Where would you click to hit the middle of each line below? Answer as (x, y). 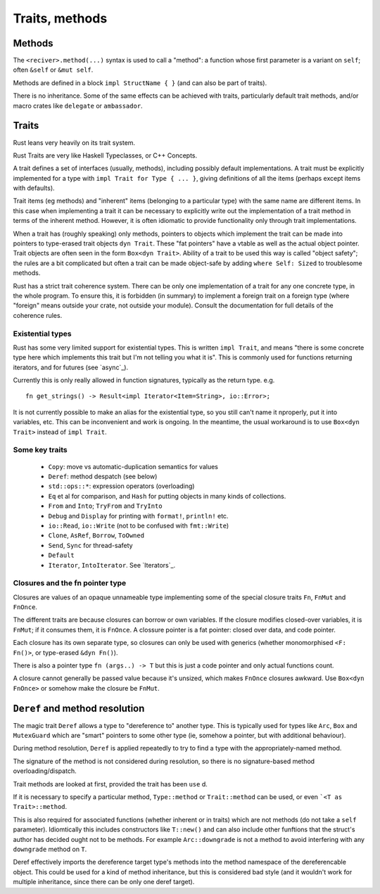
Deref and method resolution (79, 708)
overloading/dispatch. (45, 771)
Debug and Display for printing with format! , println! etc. (138, 516)
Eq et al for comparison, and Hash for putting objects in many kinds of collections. (167, 496)
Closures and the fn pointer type (70, 583)
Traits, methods (60, 18)
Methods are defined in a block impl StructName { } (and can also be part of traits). (140, 83)
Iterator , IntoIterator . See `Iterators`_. (112, 565)
